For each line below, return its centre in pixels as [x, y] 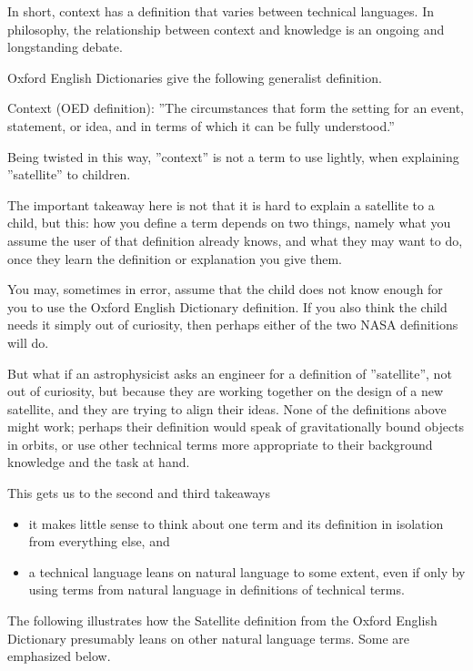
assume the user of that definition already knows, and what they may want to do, [235, 240]
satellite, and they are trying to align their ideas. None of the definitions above [227, 408]
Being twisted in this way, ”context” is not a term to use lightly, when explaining [233, 156]
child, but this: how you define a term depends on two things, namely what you [229, 223]
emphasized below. [59, 656]
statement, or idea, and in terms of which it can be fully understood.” [201, 125]
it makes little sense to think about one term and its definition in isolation [236, 523]
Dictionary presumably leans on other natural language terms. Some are [209, 638]
